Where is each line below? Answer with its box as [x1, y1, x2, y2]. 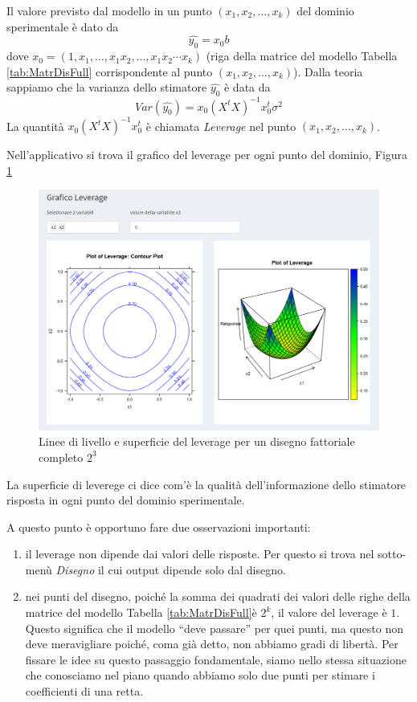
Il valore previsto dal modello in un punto [6, 2, 212, 18]
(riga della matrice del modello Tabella [206, 47, 398, 64]
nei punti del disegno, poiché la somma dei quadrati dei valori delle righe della [25, 588, 411, 605]
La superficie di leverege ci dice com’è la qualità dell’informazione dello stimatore [6, 475, 407, 492]
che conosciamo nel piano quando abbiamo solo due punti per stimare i [25, 667, 375, 684]
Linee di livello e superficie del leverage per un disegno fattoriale [39, 433, 355, 450]
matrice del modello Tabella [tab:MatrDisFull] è [25, 604, 257, 621]
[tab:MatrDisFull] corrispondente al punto [6, 63, 213, 80]
